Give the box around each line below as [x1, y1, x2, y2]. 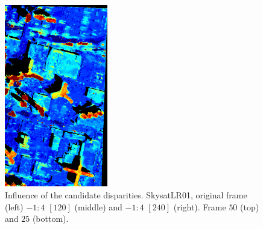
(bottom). [32, 212, 69, 225]
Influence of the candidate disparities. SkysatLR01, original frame [5, 188, 247, 201]
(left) [5, 200, 24, 213]
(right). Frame [173, 200, 226, 213]
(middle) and [74, 200, 122, 213]
